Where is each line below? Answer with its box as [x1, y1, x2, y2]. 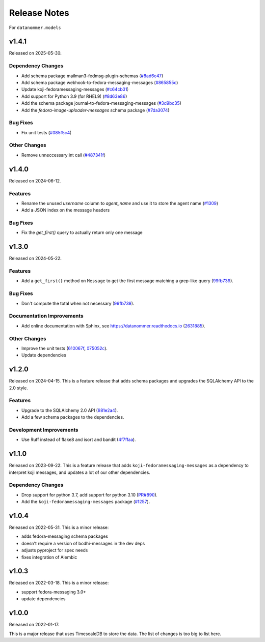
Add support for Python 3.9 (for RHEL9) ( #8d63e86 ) [21, 93, 127, 99]
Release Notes [9, 7, 70, 18]
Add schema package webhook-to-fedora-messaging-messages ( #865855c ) [21, 79, 179, 86]
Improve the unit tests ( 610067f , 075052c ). [21, 345, 108, 351]
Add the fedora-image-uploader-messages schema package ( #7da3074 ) [21, 107, 170, 113]
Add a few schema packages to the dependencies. [21, 414, 125, 420]
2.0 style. [9, 385, 28, 391]
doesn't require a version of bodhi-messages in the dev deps [21, 540, 145, 546]
